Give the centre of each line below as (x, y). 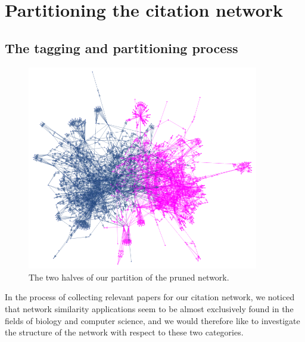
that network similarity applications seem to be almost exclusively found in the (149, 309)
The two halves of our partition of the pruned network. (129, 277)
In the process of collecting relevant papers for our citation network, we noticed (150, 297)
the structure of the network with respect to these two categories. (124, 332)
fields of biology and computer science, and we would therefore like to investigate (152, 320)
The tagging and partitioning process (122, 47)
